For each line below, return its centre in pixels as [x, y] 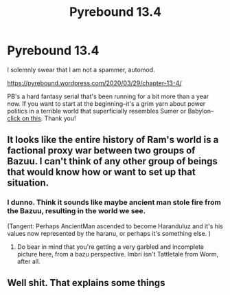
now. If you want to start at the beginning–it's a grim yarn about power [106, 103]
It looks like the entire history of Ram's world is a [113, 140]
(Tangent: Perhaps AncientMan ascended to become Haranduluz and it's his [115, 226]
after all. [28, 261]
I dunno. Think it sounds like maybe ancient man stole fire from [114, 202]
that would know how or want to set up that [101, 172]
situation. [28, 183]
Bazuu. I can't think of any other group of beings [113, 161]
